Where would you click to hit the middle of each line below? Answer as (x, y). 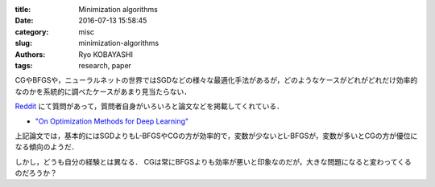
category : (32, 31)
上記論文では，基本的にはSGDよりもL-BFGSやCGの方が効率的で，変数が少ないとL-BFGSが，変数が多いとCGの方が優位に (216, 136)
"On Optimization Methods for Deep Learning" (112, 121)
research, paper (105, 65)
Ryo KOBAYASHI (106, 54)
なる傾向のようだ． (47, 147)
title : (23, 9)
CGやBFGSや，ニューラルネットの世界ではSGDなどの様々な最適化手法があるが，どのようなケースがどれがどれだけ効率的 (216, 80)
